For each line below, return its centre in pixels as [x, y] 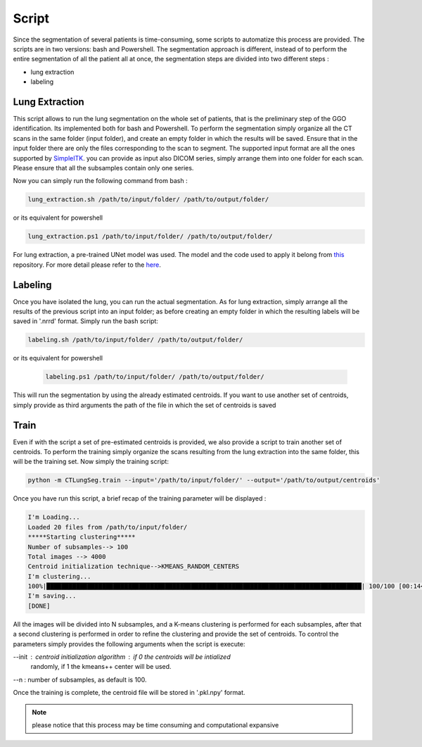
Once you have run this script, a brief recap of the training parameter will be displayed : [140, 498]
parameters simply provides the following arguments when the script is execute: [129, 644]
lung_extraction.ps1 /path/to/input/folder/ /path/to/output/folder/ [150, 237]
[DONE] [39, 606]
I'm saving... [52, 596]
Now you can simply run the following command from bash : [100, 181]
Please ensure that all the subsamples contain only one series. [103, 168]
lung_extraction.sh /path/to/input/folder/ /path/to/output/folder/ [148, 200]
